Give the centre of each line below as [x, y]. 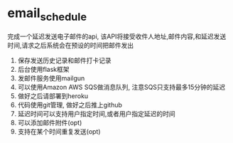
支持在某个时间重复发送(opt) [59, 131]
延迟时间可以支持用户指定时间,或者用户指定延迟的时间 [96, 113]
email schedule [47, 14]
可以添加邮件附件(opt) [50, 122]
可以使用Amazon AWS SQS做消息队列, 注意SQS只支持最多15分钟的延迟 [121, 87]
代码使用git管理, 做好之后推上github [70, 105]
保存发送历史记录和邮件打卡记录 [64, 60]
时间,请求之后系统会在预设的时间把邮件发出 [71, 45]
